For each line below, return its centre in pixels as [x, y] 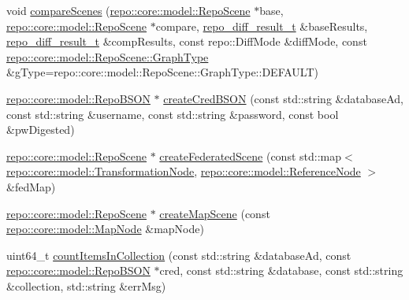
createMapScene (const [215, 213]
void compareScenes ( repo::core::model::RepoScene [128, 10]
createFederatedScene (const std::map [251, 156]
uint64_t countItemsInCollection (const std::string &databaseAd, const [179, 255]
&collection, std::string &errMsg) [86, 285]
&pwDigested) [41, 130]
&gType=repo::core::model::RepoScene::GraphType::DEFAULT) [162, 72]
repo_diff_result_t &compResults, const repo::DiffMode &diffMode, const [187, 41]
